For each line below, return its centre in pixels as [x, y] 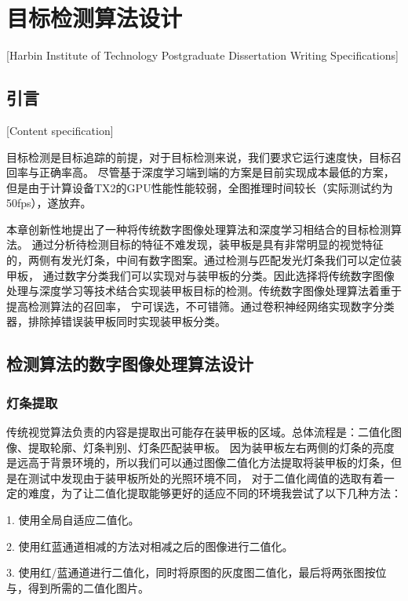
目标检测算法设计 [95, 18]
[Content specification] [60, 130]
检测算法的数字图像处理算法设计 [130, 364]
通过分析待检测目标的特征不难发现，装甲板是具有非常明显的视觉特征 [208, 244]
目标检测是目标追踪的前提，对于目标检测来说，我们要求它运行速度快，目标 [199, 157]
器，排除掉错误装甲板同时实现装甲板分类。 [116, 321]
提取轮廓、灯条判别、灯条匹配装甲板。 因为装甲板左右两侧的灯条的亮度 [211, 447]
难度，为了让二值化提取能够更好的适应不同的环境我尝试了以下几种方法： [215, 493]
